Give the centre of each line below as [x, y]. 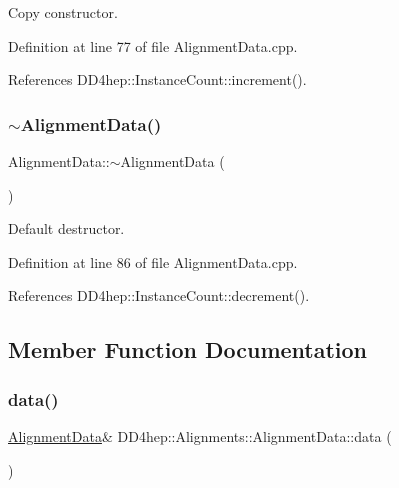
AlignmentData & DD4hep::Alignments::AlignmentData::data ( [200, 435]
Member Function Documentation [188, 349]
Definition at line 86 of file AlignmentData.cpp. [153, 261]
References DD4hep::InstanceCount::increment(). [157, 79]
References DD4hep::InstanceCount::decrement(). [159, 295]
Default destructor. [66, 228]
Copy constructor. [63, 12]
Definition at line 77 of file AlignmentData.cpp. [153, 45]
